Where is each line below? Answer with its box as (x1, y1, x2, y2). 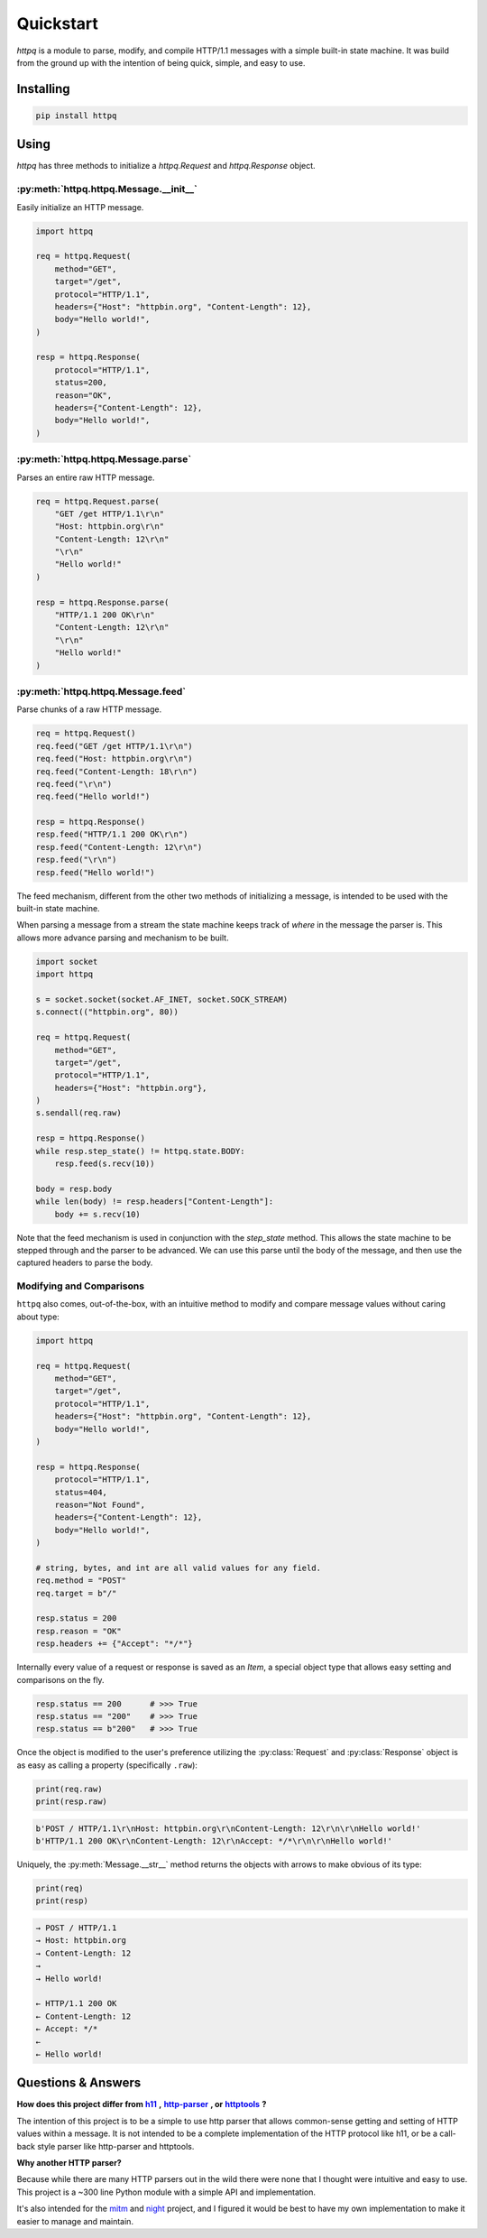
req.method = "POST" (35, 1576, 126, 1586)
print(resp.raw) (35, 1797, 108, 1807)
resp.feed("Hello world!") (35, 867, 155, 877)
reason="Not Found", (54, 1499, 146, 1510)
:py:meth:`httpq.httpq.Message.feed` (16, 685, 187, 698)
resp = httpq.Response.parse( (35, 596, 170, 607)
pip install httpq (35, 110, 117, 121)
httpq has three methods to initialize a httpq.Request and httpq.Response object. (16, 161, 316, 171)
